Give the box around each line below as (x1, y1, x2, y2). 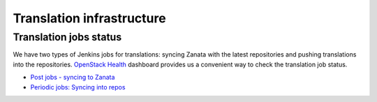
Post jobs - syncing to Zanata (30, 73, 115, 82)
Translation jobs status (13, 31, 122, 43)
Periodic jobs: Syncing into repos (30, 82, 126, 91)
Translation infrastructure (13, 10, 167, 26)
